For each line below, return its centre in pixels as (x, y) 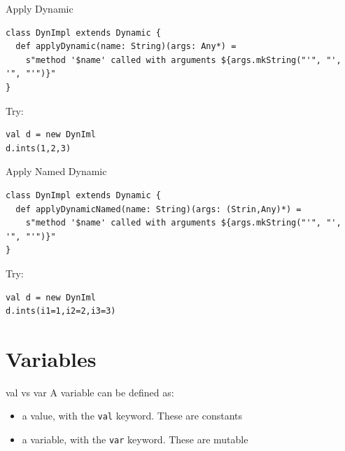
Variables (51, 358)
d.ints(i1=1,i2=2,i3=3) (61, 311)
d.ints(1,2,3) (38, 148)
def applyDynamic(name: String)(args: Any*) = (126, 47)
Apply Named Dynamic (56, 171)
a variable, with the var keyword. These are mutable (135, 439)
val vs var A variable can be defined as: (90, 392)
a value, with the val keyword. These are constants (132, 416)
